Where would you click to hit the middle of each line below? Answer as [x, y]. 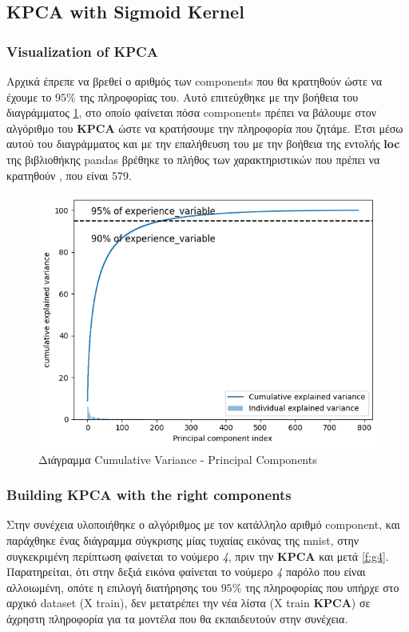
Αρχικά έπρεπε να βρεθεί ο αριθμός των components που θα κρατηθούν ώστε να [195, 81]
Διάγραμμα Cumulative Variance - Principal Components [178, 459]
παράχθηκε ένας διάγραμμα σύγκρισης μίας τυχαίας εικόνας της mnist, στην [183, 540]
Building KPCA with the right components [149, 495]
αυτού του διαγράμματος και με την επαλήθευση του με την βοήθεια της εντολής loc [203, 144]
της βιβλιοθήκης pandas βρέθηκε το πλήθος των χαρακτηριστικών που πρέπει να [193, 159]
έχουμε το [29, 96]
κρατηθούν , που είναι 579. [69, 175]
